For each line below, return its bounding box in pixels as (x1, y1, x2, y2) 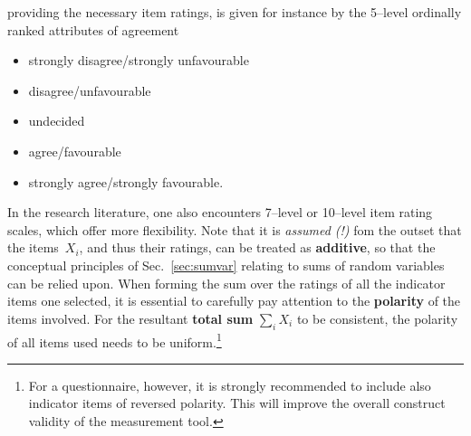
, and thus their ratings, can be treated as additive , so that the (79, 238, 436, 257)
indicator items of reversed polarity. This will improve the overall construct (28, 393, 446, 412)
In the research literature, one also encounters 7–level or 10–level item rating (7, 203, 433, 222)
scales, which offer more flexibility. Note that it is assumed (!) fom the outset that (7, 220, 462, 239)
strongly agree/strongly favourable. (28, 172, 224, 191)
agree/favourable (28, 141, 121, 160)
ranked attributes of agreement (7, 20, 179, 39)
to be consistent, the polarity (296, 308, 458, 327)
